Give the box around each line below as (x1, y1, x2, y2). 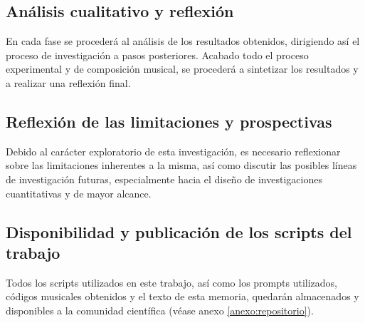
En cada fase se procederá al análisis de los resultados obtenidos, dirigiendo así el (6, 34, 360, 48)
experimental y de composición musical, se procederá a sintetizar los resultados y (6, 61, 359, 76)
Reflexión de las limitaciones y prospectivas (6, 110, 332, 132)
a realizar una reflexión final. (6, 75, 131, 90)
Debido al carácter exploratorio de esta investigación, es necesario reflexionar (6, 143, 341, 158)
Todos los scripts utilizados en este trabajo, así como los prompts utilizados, (6, 275, 337, 289)
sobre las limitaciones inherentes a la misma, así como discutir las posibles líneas (6, 158, 357, 173)
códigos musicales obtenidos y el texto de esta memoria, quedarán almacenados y (6, 289, 359, 304)
